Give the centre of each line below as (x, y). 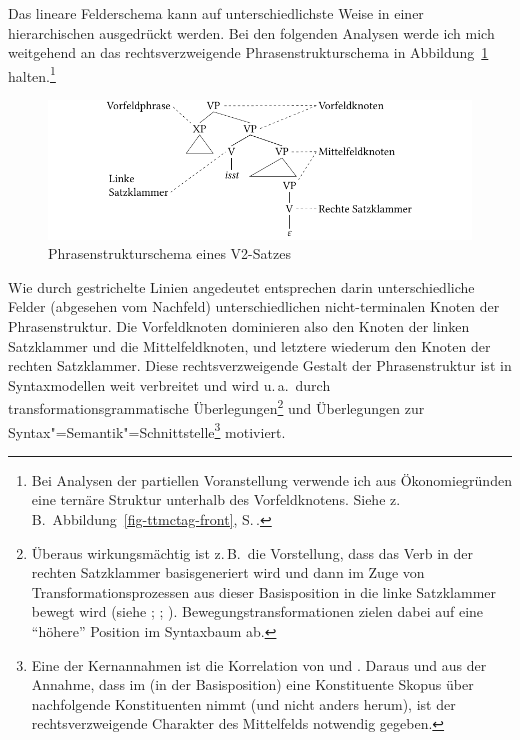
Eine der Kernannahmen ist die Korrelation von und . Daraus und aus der (259, 664)
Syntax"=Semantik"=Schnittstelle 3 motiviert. (147, 430)
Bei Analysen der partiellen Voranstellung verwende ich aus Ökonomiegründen (271, 479)
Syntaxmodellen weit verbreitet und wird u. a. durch (169, 384)
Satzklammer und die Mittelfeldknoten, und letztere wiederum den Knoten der (249, 345)
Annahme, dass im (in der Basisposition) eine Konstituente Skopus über (252, 684)
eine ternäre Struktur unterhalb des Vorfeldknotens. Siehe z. (216, 499)
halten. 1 (32, 74)
